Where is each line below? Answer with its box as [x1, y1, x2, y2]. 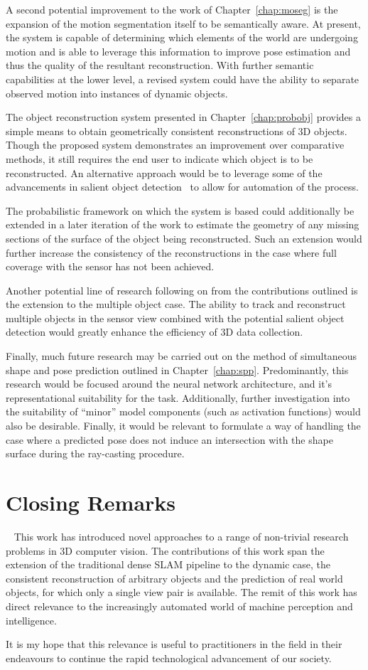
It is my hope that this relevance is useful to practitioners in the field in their [6, 637, 342, 652]
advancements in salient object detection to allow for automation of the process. [6, 179, 359, 194]
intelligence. [6, 612, 57, 627]
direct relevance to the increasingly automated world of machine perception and [6, 598, 353, 613]
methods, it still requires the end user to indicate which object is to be [6, 151, 313, 166]
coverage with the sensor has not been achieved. [6, 259, 215, 274]
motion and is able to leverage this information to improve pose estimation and [6, 43, 351, 58]
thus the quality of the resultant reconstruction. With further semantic [6, 58, 314, 73]
